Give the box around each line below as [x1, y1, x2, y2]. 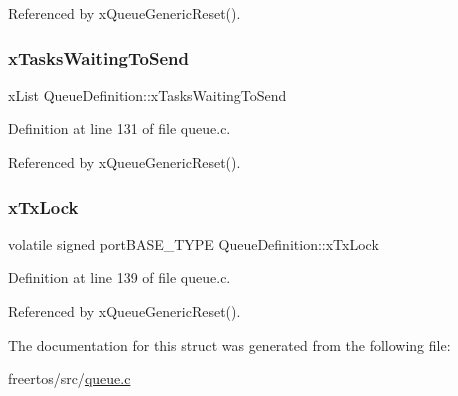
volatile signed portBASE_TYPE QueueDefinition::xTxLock [8, 233, 379, 254]
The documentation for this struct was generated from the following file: [8, 334, 451, 355]
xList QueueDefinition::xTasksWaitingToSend [8, 84, 287, 105]
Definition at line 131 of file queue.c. [8, 118, 231, 139]
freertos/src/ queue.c [8, 368, 131, 389]
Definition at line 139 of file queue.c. [8, 267, 231, 288]
